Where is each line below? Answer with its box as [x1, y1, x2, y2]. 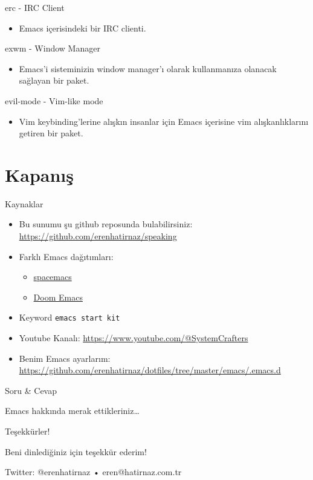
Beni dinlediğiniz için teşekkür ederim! [5, 445, 147, 458]
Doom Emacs [33, 290, 83, 303]
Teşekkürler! [5, 425, 50, 438]
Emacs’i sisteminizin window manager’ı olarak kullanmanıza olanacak [19, 62, 277, 75]
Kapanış [5, 162, 74, 187]
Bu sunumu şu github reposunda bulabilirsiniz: [19, 218, 193, 230]
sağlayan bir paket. [19, 74, 89, 87]
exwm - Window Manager [5, 42, 100, 55]
